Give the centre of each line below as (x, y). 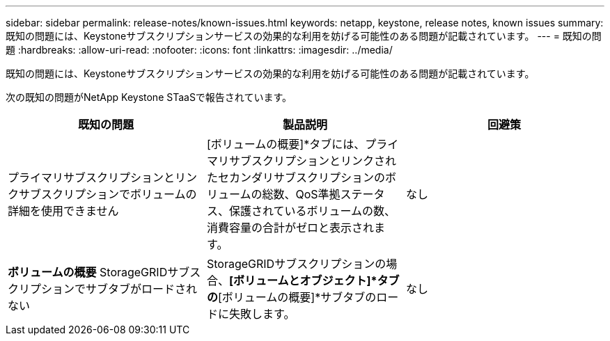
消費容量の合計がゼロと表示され (290, 228)
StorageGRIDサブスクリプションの (296, 264)
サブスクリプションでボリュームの (108, 194)
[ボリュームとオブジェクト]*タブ (314, 280)
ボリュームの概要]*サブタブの (299, 297)
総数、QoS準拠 (301, 194)
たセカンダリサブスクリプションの (296, 177)
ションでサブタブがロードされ (119, 289)
